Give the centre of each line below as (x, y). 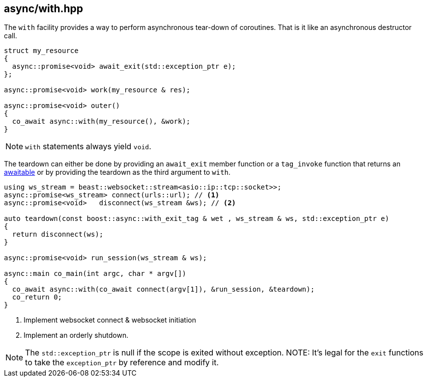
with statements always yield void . (88, 147)
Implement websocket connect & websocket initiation (110, 320)
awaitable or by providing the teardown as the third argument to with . (117, 172)
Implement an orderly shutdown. (76, 335)
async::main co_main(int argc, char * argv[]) (95, 274)
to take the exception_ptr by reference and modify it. (122, 363)
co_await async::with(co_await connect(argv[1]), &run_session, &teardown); (163, 289)
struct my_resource (41, 51)
